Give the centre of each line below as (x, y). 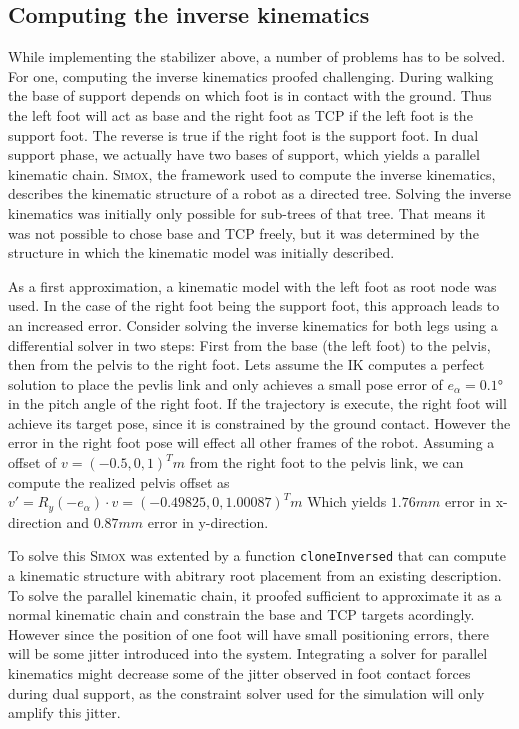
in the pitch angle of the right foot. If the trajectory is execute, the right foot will (257, 403)
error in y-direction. (208, 521)
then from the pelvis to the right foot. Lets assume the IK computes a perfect (246, 364)
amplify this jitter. (64, 712)
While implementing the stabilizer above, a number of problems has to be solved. (257, 56)
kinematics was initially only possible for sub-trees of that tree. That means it (247, 212)
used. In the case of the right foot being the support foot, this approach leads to (254, 305)
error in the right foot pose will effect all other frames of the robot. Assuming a (251, 442)
